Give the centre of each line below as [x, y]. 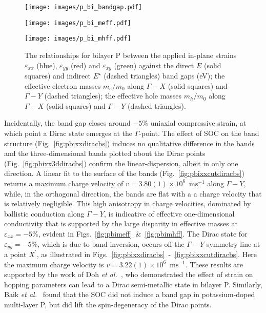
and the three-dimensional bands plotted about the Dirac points [105, 153]
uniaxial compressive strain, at [198, 123]
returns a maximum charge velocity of [64, 183]
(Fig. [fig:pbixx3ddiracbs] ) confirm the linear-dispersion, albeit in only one [121, 163]
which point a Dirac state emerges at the [68, 133]
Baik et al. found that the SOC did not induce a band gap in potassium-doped [130, 294]
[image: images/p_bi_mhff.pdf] [78, 39]
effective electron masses [63, 85]
